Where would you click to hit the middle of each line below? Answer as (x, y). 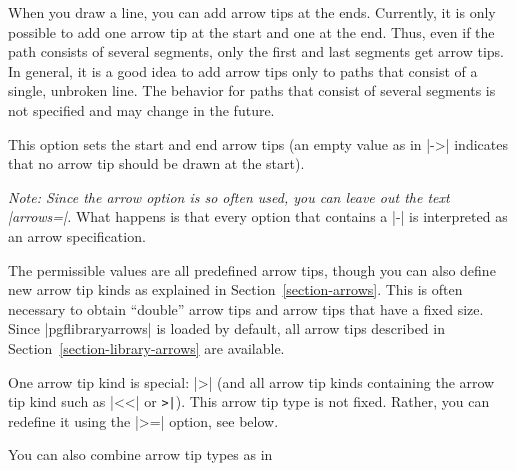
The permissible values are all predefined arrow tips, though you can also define (252, 269)
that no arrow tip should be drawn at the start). (156, 163)
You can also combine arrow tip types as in (140, 454)
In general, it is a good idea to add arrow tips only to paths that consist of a (243, 70)
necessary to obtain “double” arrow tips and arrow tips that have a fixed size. (246, 308)
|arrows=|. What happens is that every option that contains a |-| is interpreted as (258, 216)
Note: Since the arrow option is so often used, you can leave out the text (229, 196)
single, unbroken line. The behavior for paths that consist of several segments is (252, 90)
